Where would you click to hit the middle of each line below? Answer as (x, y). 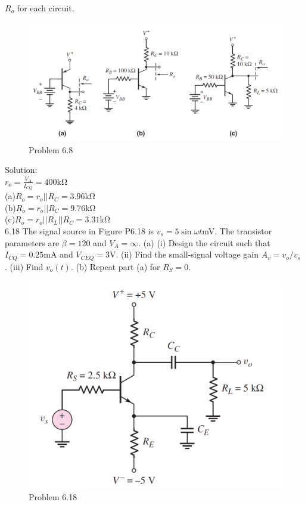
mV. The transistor (237, 230)
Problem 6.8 (51, 149)
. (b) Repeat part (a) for (115, 266)
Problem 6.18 (53, 497)
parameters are (32, 242)
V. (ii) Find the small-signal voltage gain (184, 254)
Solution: (21, 170)
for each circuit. (46, 8)
